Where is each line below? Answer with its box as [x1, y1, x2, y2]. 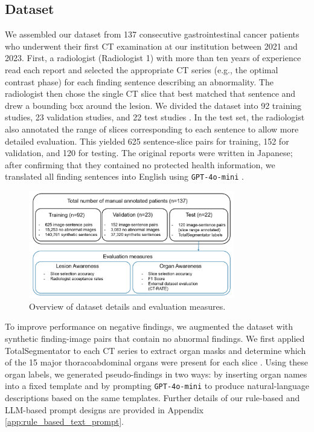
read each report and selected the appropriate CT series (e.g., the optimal [5, 63, 278, 76]
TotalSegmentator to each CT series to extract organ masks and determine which [5, 344, 306, 356]
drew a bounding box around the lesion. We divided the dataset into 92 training [5, 99, 302, 111]
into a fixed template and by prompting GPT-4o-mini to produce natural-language [5, 379, 309, 392]
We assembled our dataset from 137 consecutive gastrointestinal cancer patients [5, 28, 300, 41]
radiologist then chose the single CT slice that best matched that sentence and [5, 87, 296, 100]
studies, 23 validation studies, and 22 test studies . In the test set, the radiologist [5, 111, 305, 123]
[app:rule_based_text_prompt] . [5, 415, 124, 428]
